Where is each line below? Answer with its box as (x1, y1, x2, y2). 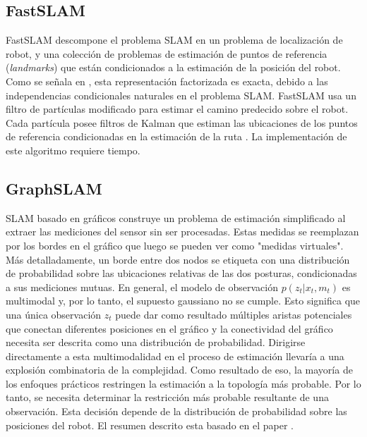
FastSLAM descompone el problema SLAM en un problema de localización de (6, 32, 343, 47)
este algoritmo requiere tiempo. (6, 142, 140, 157)
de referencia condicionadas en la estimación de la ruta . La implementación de (6, 129, 347, 144)
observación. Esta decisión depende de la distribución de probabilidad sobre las (6, 404, 347, 419)
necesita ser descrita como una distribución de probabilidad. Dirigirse (6, 335, 306, 350)
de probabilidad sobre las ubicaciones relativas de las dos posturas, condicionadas (6, 266, 357, 281)
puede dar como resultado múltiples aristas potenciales (115, 307, 352, 321)
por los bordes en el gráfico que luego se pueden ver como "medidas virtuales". (6, 238, 344, 252)
